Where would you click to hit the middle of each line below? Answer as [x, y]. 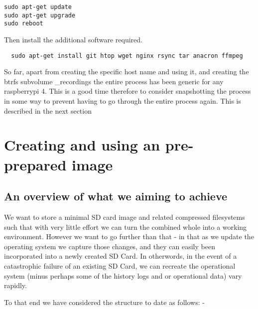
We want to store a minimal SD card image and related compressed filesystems [125, 217]
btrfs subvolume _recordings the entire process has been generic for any [114, 81]
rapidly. [15, 285]
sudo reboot [24, 24]
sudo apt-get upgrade [40, 15]
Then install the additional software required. [73, 39]
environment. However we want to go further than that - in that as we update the [129, 236]
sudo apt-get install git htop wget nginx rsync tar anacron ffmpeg [127, 56]
